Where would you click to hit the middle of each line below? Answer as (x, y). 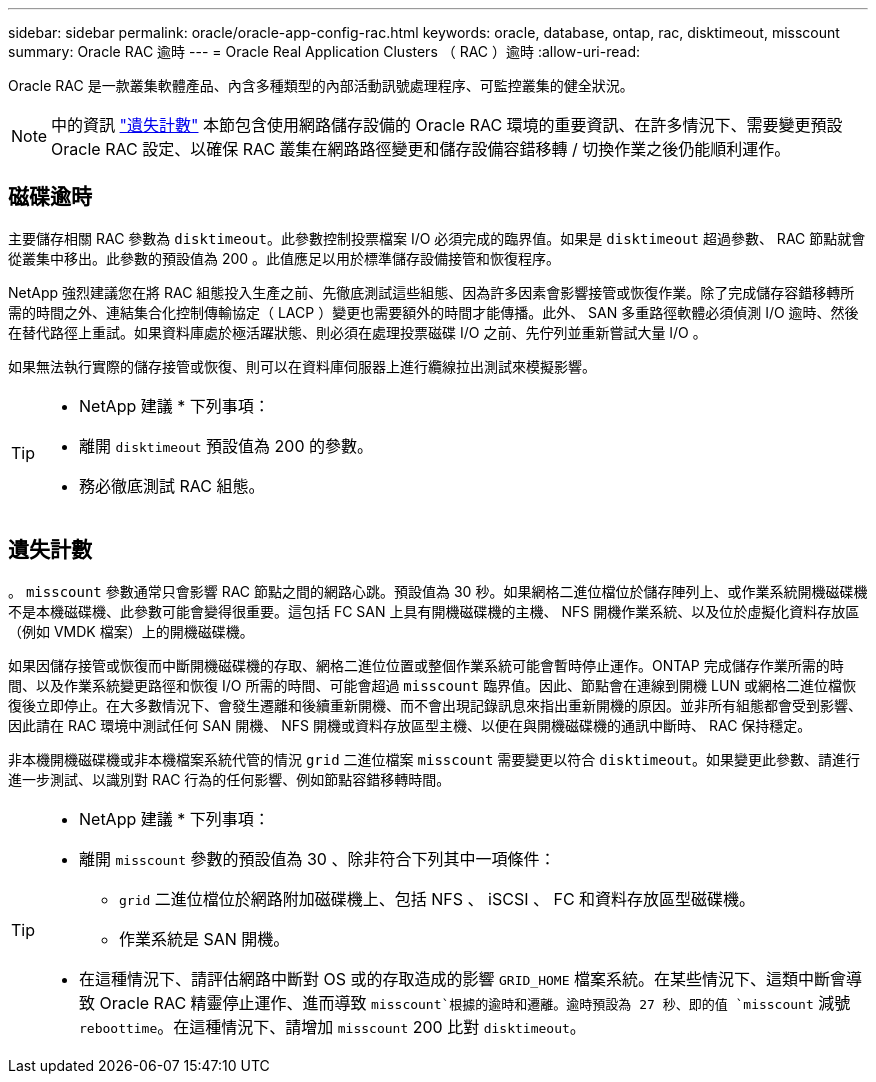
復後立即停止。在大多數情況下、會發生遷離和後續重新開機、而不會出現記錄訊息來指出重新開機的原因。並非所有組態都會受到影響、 (435, 705)
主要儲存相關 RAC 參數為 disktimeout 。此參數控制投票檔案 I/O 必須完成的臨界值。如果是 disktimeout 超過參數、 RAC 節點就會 (437, 238)
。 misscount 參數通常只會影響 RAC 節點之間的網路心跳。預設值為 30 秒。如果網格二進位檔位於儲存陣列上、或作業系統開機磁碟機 (438, 591)
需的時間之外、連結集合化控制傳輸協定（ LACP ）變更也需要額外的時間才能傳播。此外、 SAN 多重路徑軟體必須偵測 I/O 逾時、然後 (433, 312)
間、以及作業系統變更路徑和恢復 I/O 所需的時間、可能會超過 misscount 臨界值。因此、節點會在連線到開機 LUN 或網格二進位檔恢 (432, 685)
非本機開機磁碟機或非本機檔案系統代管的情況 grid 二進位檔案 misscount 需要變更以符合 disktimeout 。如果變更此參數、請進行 (434, 759)
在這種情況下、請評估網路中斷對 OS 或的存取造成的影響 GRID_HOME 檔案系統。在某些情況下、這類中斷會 (462, 978)
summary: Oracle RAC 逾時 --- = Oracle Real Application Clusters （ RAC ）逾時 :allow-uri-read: (324, 51)
